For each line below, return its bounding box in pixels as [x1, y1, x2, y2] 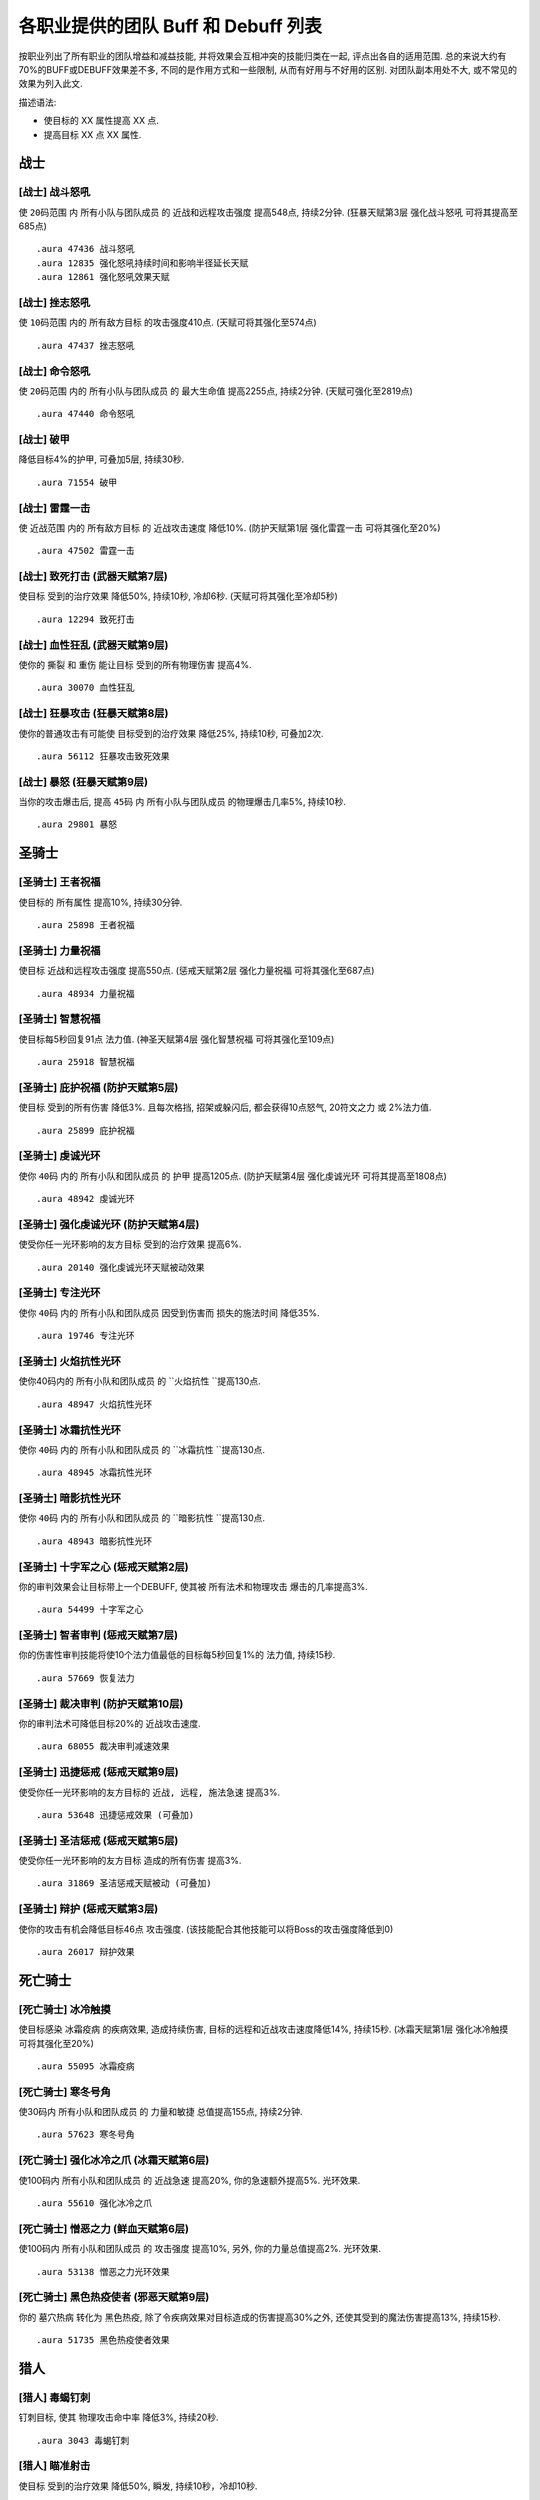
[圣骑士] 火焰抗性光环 [18, 1354, 122, 1368]
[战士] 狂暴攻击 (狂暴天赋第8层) [18, 706, 169, 720]
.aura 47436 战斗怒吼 [36, 243, 135, 255]
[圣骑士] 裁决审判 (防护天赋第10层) [18, 1696, 184, 1710]
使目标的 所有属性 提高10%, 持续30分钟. [18, 896, 183, 908]
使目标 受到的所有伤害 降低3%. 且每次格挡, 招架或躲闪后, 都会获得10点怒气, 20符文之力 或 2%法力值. [18, 1101, 432, 1114]
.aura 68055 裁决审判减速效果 [36, 1741, 170, 1752]
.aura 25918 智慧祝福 [36, 1056, 135, 1068]
